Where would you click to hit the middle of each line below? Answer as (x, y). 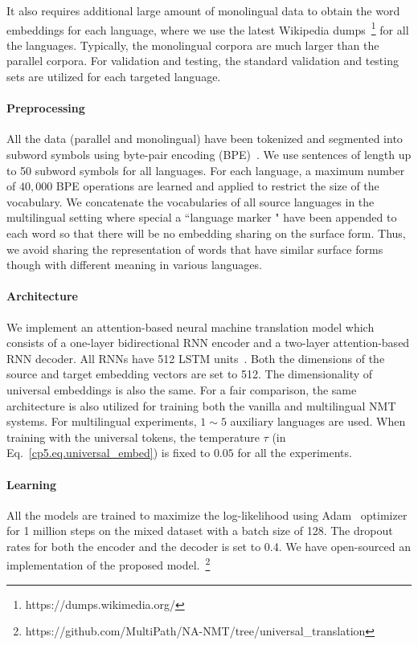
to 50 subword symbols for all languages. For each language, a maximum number (206, 170)
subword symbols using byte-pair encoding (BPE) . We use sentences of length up (209, 155)
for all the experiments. (295, 453)
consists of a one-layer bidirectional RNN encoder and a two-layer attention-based (208, 343)
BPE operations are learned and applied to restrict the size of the (217, 186)
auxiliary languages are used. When (318, 421)
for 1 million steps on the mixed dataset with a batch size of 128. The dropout (200, 531)
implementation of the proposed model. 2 (109, 564)
